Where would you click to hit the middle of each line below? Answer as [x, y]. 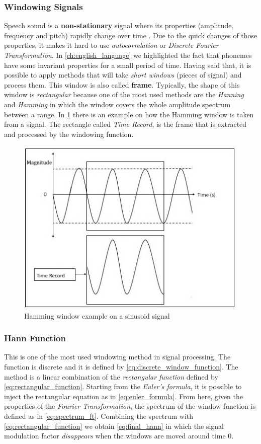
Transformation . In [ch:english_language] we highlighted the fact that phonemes [128, 55]
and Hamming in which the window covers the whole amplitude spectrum [117, 104]
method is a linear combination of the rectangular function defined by [111, 376]
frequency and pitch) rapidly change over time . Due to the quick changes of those [131, 35]
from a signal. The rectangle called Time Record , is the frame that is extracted [125, 124]
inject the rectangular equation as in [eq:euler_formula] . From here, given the [123, 396]
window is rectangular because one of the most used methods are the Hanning [124, 94]
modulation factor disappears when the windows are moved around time [115, 436]
